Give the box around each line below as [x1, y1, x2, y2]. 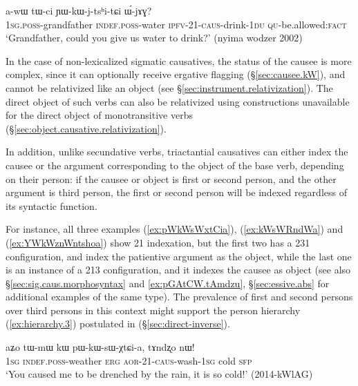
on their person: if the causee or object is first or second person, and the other [6, 171, 337, 186]
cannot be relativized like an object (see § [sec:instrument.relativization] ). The [6, 80, 333, 95]
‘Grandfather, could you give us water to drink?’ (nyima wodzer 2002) [6, 30, 303, 45]
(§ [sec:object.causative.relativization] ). [6, 121, 167, 135]
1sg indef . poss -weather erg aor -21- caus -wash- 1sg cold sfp [6, 353, 252, 367]
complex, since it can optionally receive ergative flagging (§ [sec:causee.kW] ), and [6, 67, 346, 81]
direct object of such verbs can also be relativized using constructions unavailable [6, 94, 350, 108]
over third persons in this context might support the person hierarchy [6, 302, 301, 317]
